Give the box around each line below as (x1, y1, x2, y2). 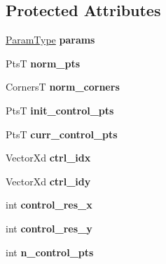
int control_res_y (6, 220, 92, 235)
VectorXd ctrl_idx (6, 150, 91, 165)
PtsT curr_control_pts (6, 126, 118, 141)
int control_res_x (6, 197, 92, 212)
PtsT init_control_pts (6, 103, 114, 117)
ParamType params (6, 32, 95, 47)
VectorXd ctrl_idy (6, 173, 91, 188)
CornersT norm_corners (6, 79, 120, 94)
